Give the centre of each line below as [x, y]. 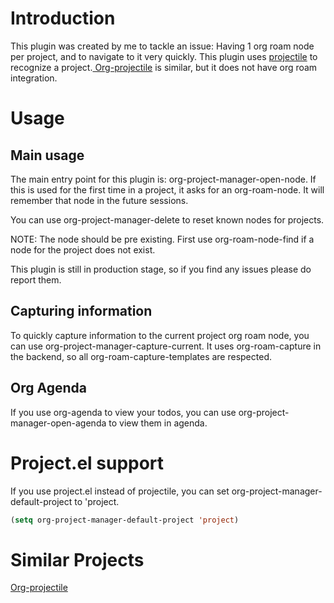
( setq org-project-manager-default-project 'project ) [125, 520]
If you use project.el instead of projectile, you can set [120, 491]
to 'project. [97, 501]
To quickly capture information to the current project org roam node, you [160, 335]
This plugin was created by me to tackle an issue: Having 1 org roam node [162, 46]
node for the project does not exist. [83, 249]
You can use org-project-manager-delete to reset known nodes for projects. [167, 219]
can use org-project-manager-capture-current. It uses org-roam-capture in [166, 346]
